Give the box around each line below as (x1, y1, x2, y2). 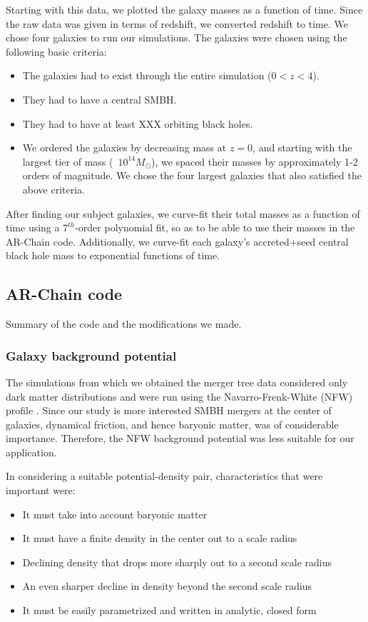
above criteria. (22, 181, 85, 196)
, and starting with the (252, 140, 352, 155)
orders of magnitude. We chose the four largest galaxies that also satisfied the (22, 168, 362, 183)
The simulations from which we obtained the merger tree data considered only (6, 374, 348, 389)
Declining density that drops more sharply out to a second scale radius (22, 554, 332, 569)
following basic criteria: (6, 44, 107, 59)
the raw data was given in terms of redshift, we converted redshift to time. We (6, 16, 348, 31)
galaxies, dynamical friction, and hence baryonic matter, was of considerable (6, 416, 339, 431)
